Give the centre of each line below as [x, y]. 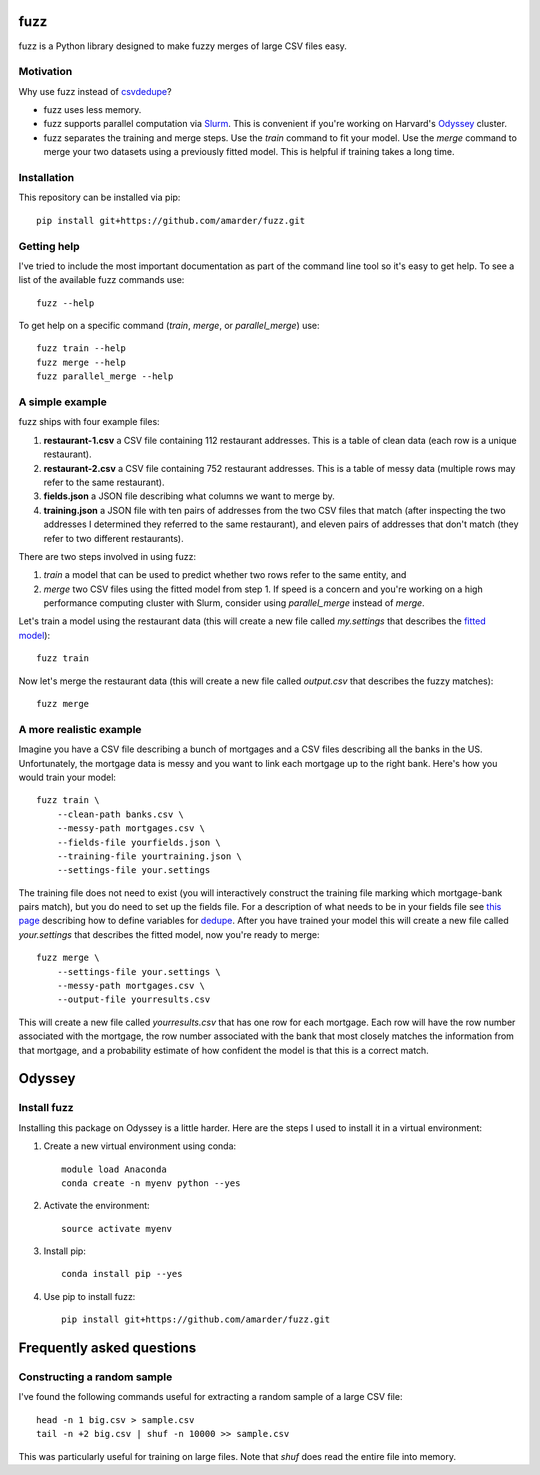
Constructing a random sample [95, 1377]
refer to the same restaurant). [104, 482]
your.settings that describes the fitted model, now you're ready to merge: [169, 934]
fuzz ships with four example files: [89, 422]
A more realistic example [80, 729]
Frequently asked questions [107, 1348]
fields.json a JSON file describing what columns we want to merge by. [189, 496]
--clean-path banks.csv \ [120, 814]
